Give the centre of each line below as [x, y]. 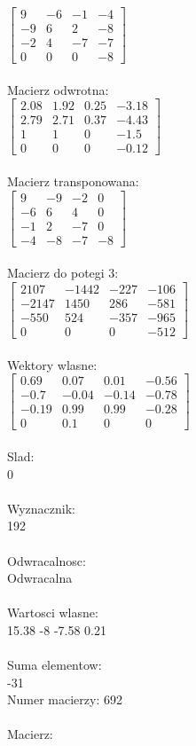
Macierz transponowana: [73, 181]
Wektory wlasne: [52, 364]
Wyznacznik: [42, 508]
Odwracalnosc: [47, 560]
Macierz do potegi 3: [63, 273]
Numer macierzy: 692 [65, 699]
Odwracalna [40, 578]
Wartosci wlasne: [53, 613]
